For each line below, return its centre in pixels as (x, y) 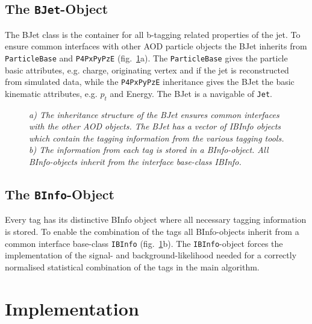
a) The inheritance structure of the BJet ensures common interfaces (154, 114)
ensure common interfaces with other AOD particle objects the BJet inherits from (156, 46)
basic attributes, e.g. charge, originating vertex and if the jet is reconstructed (147, 70)
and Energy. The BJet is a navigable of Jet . (191, 93)
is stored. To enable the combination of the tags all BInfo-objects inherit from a (152, 232)
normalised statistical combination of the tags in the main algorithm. (132, 266)
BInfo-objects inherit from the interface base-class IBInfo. (135, 162)
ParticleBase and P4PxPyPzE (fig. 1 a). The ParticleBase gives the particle (146, 58)
